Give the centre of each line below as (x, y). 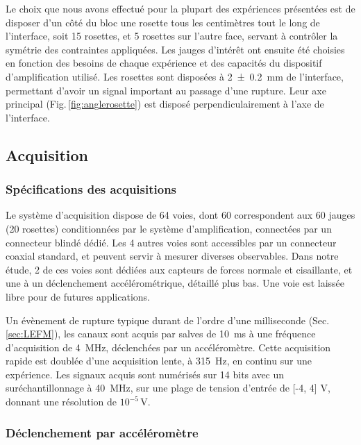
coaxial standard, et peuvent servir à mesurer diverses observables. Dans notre (172, 256)
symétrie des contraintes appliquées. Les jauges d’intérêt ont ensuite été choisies (175, 49)
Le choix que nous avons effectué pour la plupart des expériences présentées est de (180, 8)
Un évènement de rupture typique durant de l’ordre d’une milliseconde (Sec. (168, 320)
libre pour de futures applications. (78, 296)
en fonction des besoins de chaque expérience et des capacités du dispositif (164, 63)
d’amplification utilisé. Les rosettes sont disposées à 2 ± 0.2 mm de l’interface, (175, 76)
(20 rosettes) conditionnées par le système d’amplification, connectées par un (169, 228)
